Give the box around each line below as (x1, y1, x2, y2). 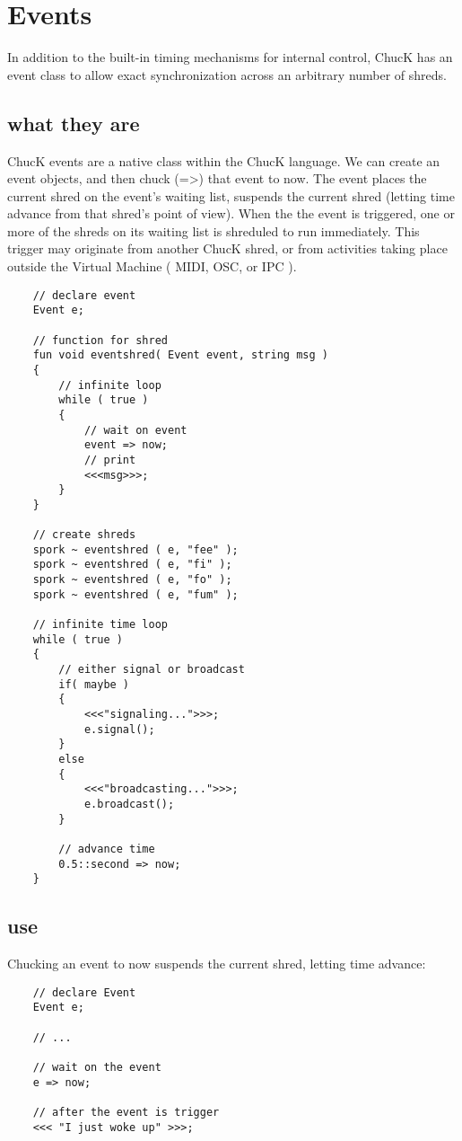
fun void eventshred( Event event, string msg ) (32, 349, 328, 362)
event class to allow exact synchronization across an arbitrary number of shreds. (7, 65, 448, 84)
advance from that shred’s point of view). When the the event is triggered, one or (7, 204, 455, 223)
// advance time (58, 842, 155, 855)
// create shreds (32, 528, 136, 542)
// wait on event (83, 423, 187, 437)
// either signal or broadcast (58, 663, 245, 677)
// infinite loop (58, 378, 161, 392)
